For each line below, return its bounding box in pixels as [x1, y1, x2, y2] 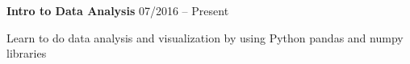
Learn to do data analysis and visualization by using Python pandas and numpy [6, 29, 404, 46]
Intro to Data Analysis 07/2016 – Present [6, 2, 229, 18]
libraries [6, 45, 47, 62]
